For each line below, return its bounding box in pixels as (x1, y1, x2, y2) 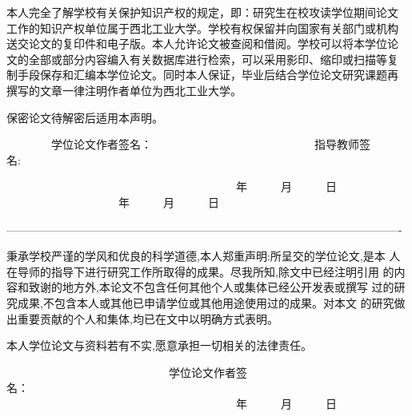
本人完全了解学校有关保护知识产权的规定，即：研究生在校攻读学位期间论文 (6, 4, 398, 20)
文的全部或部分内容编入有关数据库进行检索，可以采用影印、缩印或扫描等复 (6, 50, 398, 67)
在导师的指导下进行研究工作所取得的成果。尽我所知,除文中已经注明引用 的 (6, 263, 394, 279)
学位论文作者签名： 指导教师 (50, 136, 359, 153)
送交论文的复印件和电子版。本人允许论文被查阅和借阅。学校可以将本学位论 (6, 35, 398, 52)
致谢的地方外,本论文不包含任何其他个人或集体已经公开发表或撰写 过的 (28, 279, 394, 295)
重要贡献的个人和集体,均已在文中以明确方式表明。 (17, 310, 278, 327)
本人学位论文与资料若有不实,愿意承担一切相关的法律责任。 (6, 337, 312, 354)
